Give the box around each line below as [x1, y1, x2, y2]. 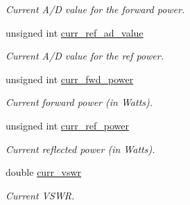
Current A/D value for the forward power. [6, 2, 185, 16]
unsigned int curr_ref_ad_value [6, 25, 144, 39]
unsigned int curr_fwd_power [6, 71, 134, 86]
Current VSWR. [6, 188, 75, 202]
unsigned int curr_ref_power [6, 118, 129, 132]
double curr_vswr [6, 165, 82, 179]
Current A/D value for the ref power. [6, 48, 164, 63]
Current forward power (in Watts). [6, 95, 153, 109]
